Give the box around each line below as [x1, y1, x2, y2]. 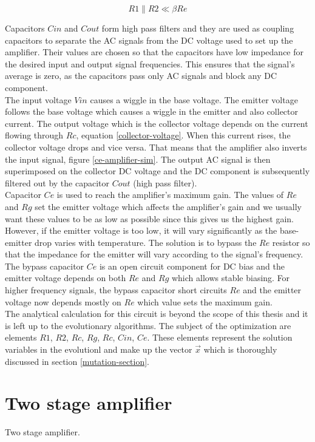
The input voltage [5, 93, 72, 106]
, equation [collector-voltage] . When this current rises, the [76, 129, 291, 141]
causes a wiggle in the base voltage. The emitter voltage [90, 93, 298, 106]
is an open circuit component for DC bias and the [99, 259, 285, 272]
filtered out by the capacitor [5, 176, 109, 189]
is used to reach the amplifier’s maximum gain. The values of [56, 188, 284, 201]
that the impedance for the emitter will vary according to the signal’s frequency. [5, 248, 303, 260]
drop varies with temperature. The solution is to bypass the [35, 236, 257, 248]
